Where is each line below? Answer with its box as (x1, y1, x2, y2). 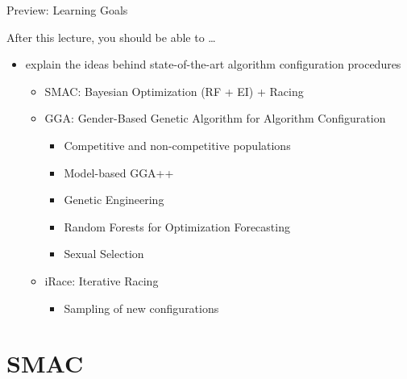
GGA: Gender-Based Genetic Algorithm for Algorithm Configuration (44, 110, 386, 127)
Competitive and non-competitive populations (64, 136, 291, 153)
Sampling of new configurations (64, 299, 219, 316)
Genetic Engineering (64, 191, 164, 208)
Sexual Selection (64, 245, 144, 262)
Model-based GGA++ (64, 164, 174, 181)
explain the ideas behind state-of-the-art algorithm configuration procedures (25, 56, 401, 73)
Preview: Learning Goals (6, 2, 128, 18)
